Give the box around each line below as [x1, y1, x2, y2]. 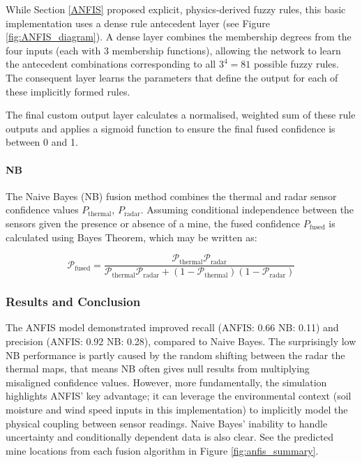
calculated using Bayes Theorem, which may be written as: [6, 229, 257, 244]
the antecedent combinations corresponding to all [6, 56, 216, 71]
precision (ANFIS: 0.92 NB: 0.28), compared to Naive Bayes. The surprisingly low [6, 333, 356, 348]
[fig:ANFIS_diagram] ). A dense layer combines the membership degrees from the [6, 29, 352, 44]
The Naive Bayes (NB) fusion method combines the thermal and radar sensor [6, 188, 337, 203]
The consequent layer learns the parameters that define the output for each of [6, 70, 338, 84]
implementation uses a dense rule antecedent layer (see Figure [6, 15, 270, 30]
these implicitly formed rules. [6, 84, 130, 98]
